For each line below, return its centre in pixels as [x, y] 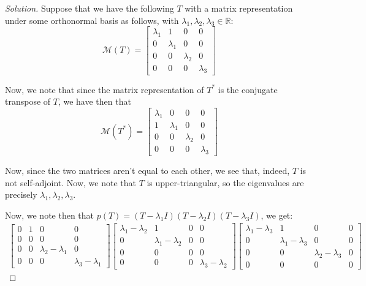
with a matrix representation [239, 8]
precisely [21, 194]
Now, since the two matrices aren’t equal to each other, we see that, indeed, [147, 170]
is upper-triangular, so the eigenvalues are [225, 182]
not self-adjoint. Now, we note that [71, 182]
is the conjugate [248, 89]
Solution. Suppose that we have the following [90, 8]
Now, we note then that [50, 215]
